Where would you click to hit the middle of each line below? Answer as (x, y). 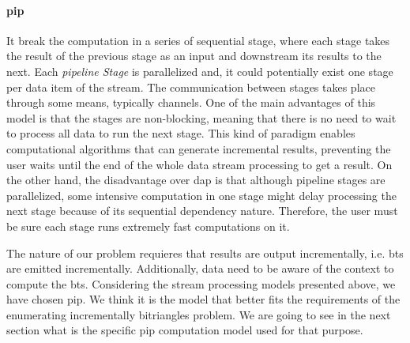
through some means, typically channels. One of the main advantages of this (191, 102)
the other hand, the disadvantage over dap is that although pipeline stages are (196, 180)
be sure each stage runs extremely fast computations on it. (148, 226)
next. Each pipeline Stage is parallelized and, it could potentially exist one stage (200, 71)
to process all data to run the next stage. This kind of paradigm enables (181, 133)
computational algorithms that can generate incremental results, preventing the (199, 148)
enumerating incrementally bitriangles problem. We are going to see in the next (199, 314)
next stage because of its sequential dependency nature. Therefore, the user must (202, 211)
